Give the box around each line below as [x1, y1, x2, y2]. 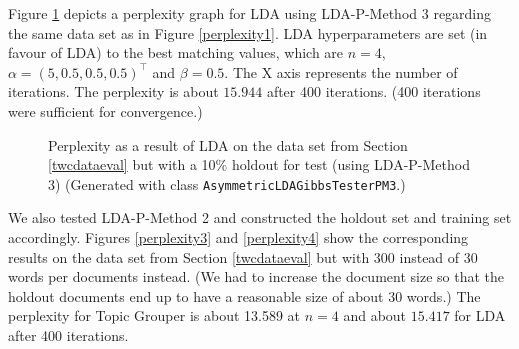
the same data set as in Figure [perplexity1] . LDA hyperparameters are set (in [8, 22, 488, 43]
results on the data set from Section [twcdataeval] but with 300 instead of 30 [8, 246, 478, 267]
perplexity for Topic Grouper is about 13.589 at [8, 305, 301, 326]
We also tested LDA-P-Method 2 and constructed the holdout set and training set [8, 207, 512, 228]
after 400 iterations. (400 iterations [266, 81, 481, 102]
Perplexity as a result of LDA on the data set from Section [48, 134, 408, 155]
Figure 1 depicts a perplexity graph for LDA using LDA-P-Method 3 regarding [8, 3, 492, 23]
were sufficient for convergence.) [8, 100, 203, 121]
